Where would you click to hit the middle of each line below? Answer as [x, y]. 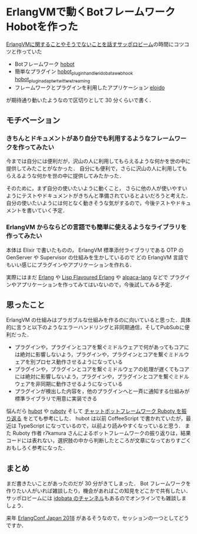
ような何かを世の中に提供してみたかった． [73, 176]
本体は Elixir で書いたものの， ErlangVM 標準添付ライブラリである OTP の [95, 250]
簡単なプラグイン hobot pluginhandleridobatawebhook [74, 72]
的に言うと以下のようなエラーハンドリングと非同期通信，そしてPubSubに [95, 328]
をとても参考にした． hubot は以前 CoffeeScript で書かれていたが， [104, 419]
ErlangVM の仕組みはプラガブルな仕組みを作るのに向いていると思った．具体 [98, 320]
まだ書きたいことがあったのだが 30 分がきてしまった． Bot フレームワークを [98, 483]
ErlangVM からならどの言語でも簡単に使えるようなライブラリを [96, 227]
